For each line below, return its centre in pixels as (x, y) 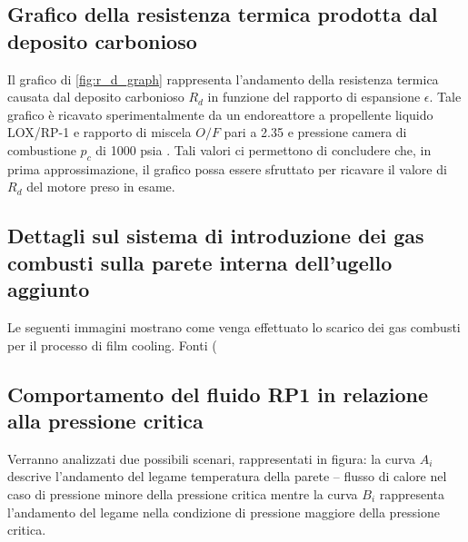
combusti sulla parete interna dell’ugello (200, 262)
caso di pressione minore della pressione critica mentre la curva (183, 493)
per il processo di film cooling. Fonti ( (112, 345)
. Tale (445, 97)
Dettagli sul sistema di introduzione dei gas (216, 236)
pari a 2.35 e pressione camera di (315, 132)
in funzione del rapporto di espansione (314, 97)
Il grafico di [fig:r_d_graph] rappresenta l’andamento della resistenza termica (223, 79)
